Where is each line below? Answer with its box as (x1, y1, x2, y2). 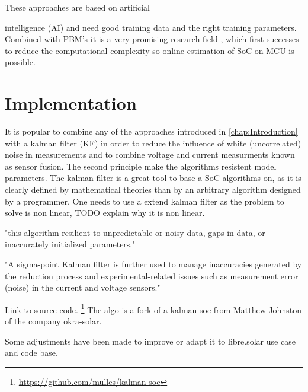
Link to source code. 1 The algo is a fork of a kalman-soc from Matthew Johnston (5, 301, 301, 315)
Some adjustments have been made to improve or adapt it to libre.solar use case (5, 334, 296, 347)
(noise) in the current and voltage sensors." (5, 281, 161, 294)
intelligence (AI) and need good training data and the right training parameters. (5, 21, 297, 33)
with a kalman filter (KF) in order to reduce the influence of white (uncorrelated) (5, 136, 301, 149)
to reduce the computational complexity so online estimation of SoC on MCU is (5, 44, 294, 56)
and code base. (5, 346, 58, 359)
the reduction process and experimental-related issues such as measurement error (5, 269, 299, 282)
